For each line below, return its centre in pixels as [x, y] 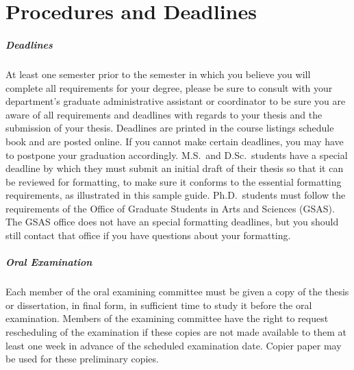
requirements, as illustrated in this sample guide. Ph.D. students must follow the [176, 195]
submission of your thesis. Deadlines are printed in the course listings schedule [170, 128]
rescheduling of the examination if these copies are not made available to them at [176, 332]
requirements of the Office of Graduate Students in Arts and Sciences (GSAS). [170, 208]
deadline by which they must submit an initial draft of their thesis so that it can [175, 168]
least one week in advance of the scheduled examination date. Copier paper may [174, 345]
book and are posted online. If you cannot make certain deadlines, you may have [175, 141]
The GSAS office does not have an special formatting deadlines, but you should [172, 222]
